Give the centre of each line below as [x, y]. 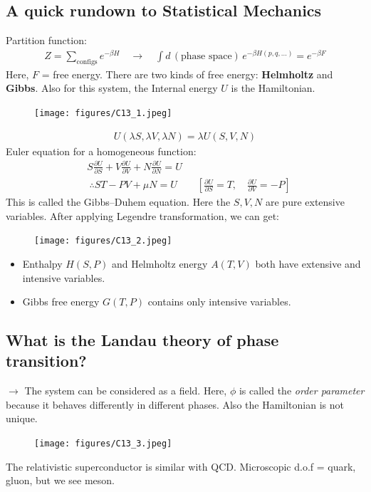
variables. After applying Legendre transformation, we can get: [143, 215]
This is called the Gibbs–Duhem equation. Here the [118, 202]
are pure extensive [305, 202]
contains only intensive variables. [219, 302]
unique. [22, 418]
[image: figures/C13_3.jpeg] [103, 444]
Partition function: [46, 40]
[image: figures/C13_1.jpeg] [103, 113]
